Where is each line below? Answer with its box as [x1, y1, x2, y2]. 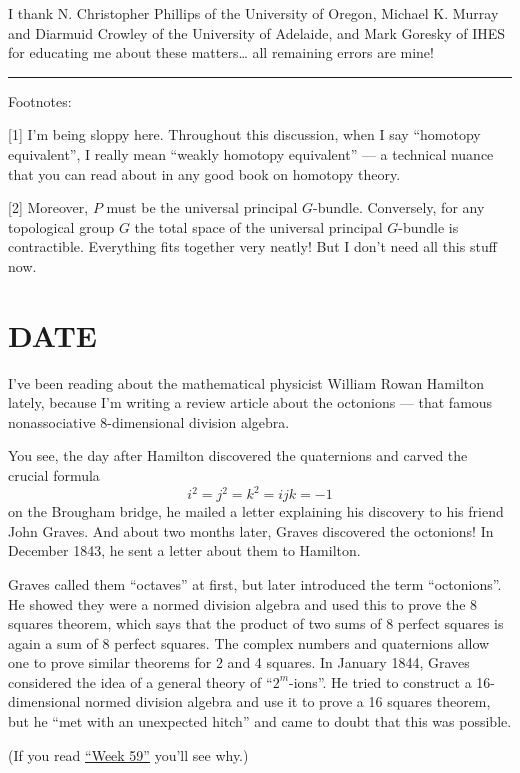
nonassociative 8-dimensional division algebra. [8, 411, 290, 432]
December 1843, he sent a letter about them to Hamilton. [8, 540, 361, 561]
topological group [8, 216, 115, 237]
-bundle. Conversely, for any [313, 197, 485, 218]
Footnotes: [8, 90, 72, 111]
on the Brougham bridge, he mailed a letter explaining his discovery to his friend [8, 501, 504, 522]
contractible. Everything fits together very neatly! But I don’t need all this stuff [8, 236, 497, 257]
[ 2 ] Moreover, [8, 197, 89, 218]
